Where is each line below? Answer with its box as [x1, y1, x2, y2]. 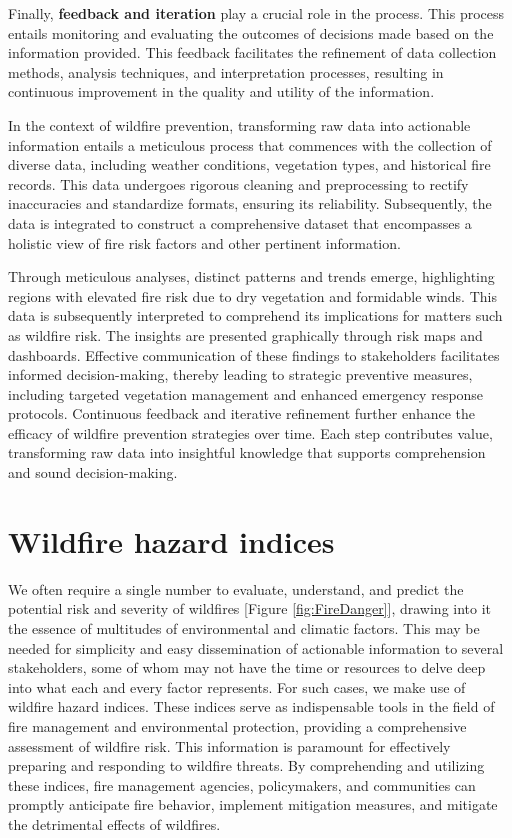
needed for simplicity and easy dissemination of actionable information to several [8, 637, 504, 658]
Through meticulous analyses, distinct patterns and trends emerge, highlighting [8, 266, 495, 287]
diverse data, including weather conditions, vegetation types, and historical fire [8, 154, 491, 175]
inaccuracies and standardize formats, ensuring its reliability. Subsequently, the [8, 193, 492, 214]
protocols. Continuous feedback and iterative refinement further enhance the [8, 403, 476, 424]
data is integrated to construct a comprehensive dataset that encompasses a [8, 212, 472, 233]
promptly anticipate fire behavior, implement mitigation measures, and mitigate [8, 794, 498, 815]
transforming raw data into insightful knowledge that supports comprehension [8, 442, 486, 463]
